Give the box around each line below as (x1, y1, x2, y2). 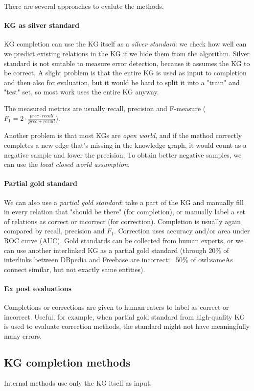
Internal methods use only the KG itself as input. (4, 377, 152, 388)
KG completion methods (4, 354, 131, 369)
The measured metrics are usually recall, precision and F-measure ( (4, 103, 206, 113)
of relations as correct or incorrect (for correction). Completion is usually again (4, 216, 241, 226)
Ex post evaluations (4, 283, 71, 293)
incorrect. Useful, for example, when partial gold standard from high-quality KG (4, 311, 245, 322)
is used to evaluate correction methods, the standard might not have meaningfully (4, 321, 250, 331)
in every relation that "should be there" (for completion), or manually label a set (4, 207, 246, 217)
